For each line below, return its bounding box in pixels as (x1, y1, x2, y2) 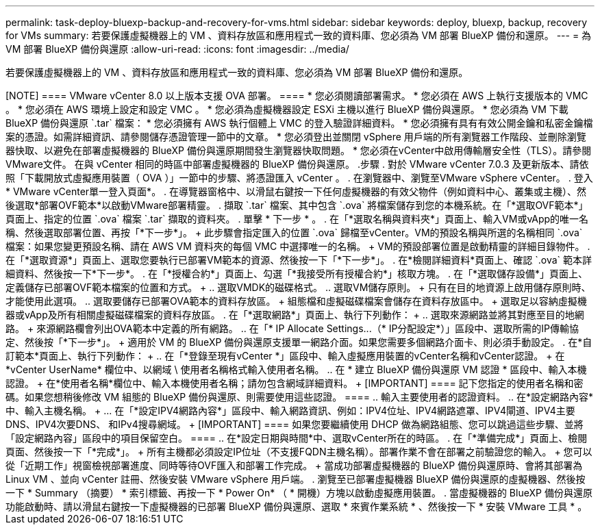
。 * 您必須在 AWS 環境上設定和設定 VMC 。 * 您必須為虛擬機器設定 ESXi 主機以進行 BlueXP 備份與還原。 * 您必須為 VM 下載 (5, 103, 568, 115)
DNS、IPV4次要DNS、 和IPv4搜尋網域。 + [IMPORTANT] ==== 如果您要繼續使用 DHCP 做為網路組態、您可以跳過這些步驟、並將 (5, 418, 584, 430)
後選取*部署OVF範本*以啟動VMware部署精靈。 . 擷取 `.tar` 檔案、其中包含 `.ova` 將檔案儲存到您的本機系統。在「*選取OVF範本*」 (5, 199, 588, 211)
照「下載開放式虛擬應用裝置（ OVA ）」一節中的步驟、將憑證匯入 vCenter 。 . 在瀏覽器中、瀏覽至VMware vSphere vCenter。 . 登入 (5, 172, 593, 184)
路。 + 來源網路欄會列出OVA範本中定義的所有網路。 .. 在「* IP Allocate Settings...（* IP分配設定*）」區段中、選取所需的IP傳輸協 (5, 323, 579, 334)
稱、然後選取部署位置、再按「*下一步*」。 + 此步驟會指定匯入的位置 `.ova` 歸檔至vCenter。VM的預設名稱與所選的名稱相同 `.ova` (5, 227, 583, 238)
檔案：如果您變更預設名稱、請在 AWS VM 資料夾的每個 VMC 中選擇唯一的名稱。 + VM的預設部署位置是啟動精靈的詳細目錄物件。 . (5, 240, 590, 252)
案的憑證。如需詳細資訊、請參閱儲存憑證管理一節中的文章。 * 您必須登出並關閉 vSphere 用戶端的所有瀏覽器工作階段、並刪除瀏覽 (5, 131, 586, 142)
